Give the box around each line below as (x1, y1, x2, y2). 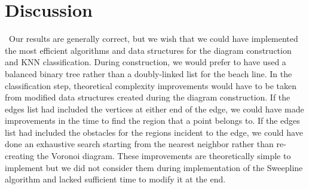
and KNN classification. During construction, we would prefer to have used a (5, 56, 286, 68)
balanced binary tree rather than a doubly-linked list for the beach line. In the (5, 67, 292, 80)
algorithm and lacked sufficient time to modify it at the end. (5, 173, 226, 185)
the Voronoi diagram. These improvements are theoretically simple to (36, 150, 291, 162)
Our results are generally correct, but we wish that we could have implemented (8, 32, 298, 45)
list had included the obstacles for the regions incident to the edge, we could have (5, 126, 303, 138)
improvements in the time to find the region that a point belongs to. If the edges (5, 114, 300, 127)
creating (5, 150, 35, 162)
